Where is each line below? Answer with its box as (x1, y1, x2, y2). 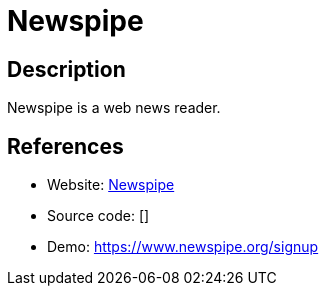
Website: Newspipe (47, 176, 175, 194)
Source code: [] (47, 207, 150, 225)
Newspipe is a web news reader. (7, 99, 221, 117)
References (7, 133, 124, 159)
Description (7, 56, 126, 82)
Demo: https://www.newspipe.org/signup (47, 238, 319, 256)
